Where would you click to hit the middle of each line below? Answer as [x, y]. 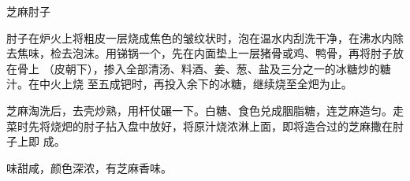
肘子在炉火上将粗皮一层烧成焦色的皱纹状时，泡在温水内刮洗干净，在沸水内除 [205, 37]
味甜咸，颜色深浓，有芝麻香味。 [89, 167]
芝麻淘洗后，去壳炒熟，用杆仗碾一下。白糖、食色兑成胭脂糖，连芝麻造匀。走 [205, 110]
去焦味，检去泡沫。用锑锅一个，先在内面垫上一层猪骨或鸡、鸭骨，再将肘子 [199, 53]
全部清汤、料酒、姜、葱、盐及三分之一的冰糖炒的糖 [258, 68]
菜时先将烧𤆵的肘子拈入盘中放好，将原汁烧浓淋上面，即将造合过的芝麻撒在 [199, 126]
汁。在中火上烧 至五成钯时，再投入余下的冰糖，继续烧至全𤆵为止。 [179, 84]
